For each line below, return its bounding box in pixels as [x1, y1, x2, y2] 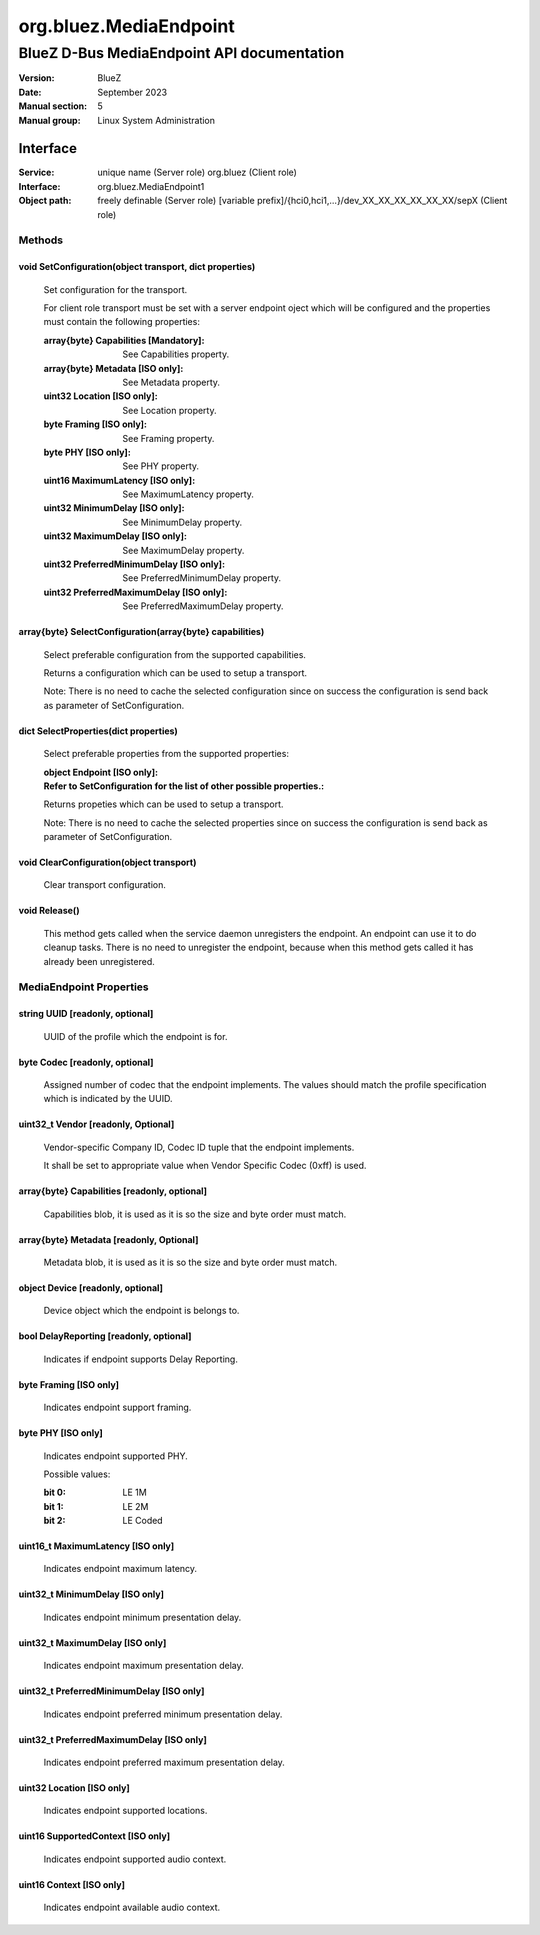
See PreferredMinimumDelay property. [122, 572, 282, 584]
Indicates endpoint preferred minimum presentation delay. [43, 1708, 283, 1720]
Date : [18, 86, 42, 98]
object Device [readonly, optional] [18, 1281, 164, 1294]
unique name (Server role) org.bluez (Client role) [97, 166, 297, 179]
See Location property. [122, 404, 217, 416]
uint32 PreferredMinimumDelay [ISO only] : [43, 558, 225, 570]
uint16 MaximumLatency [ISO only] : [43, 474, 196, 486]
